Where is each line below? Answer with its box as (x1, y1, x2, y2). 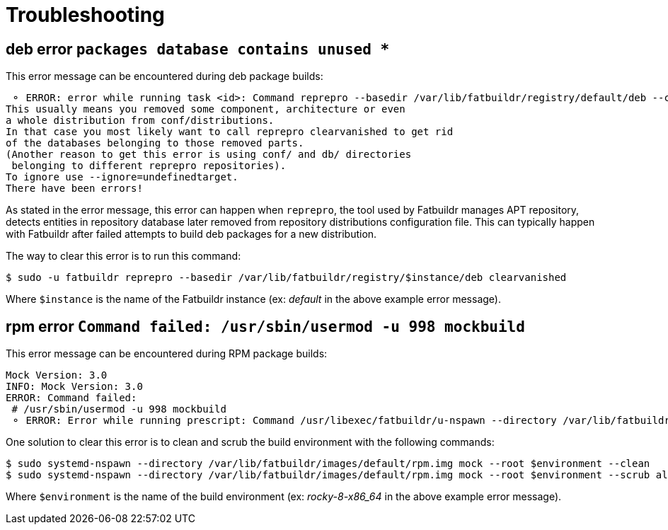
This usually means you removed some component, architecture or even (6, 103, 405, 115)
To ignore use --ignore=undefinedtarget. (6, 171, 238, 183)
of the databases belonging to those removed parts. (6, 137, 304, 149)
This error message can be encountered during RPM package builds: (6, 347, 328, 360)
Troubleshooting (6, 3, 165, 27)
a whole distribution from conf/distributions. (6, 115, 275, 127)
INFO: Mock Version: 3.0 (6, 381, 143, 393)
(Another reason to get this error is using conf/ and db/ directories (6, 149, 412, 161)
